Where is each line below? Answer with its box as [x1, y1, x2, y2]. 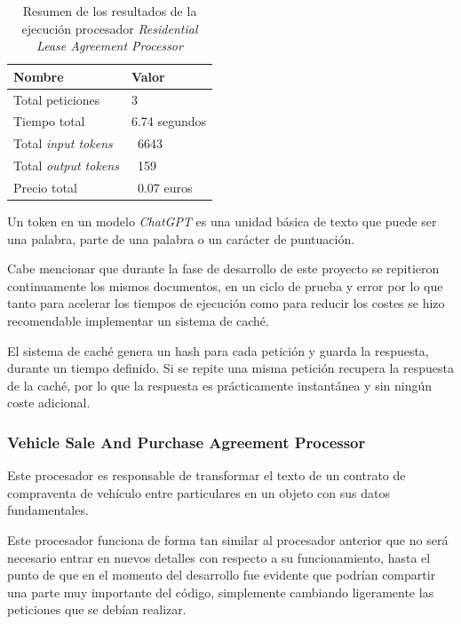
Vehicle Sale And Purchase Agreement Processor [7, 430, 366, 453]
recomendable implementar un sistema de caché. [7, 312, 269, 330]
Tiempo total [13, 112, 85, 130]
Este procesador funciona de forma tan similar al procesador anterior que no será [7, 531, 449, 549]
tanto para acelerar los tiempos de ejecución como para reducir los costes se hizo [7, 294, 445, 312]
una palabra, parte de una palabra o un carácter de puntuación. [7, 229, 355, 248]
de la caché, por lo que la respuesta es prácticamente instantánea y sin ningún [7, 375, 433, 394]
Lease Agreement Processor [36, 36, 183, 55]
